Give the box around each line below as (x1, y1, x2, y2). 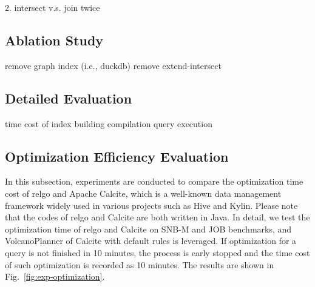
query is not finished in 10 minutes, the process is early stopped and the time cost (5, 246, 310, 259)
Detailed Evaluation (5, 88, 132, 107)
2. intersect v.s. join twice (5, 1, 100, 13)
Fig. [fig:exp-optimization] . (5, 270, 105, 283)
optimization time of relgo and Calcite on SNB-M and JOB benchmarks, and (5, 222, 292, 235)
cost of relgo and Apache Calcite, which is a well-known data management (5, 186, 282, 199)
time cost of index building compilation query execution (5, 117, 212, 130)
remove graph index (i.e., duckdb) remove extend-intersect (5, 59, 222, 71)
